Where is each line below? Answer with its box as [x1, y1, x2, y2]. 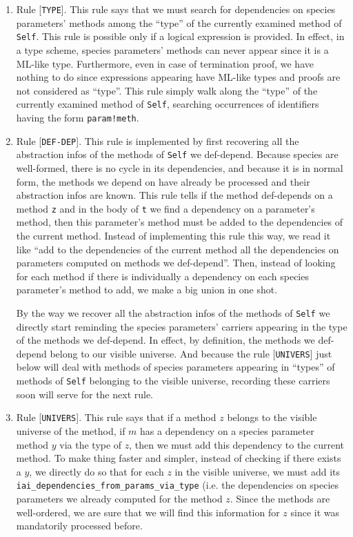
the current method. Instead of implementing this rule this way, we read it [16, 228, 331, 242]
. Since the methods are [230, 491, 330, 505]
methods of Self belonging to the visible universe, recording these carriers [16, 373, 330, 387]
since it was [290, 505, 340, 519]
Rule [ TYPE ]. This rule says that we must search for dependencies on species [16, 2, 336, 16]
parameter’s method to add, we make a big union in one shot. [16, 282, 278, 297]
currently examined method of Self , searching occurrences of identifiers [16, 97, 319, 111]
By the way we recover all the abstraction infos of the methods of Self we [16, 305, 330, 320]
